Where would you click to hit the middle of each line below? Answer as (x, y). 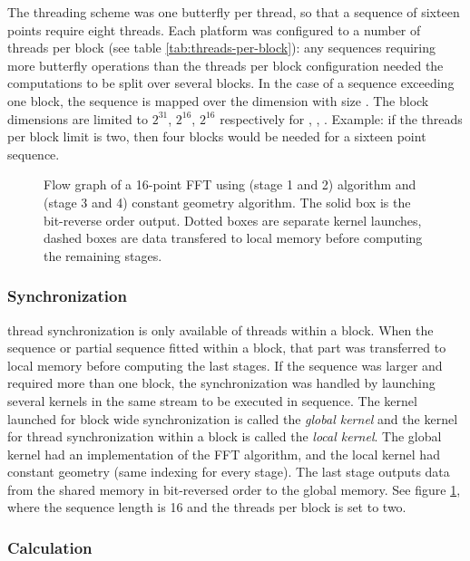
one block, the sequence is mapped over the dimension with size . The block (218, 100)
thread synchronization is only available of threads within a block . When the (220, 329)
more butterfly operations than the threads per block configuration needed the (225, 65)
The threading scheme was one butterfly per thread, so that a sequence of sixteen (234, 12)
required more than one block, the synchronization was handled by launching (221, 383)
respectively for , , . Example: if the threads (341, 118)
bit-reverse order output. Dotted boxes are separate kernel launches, (233, 220)
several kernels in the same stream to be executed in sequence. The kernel (212, 400)
